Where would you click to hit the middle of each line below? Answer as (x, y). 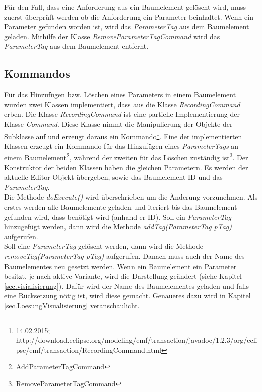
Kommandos (37, 73)
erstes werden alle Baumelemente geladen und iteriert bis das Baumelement (121, 207)
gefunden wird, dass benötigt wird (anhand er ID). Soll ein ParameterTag (118, 216)
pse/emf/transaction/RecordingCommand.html (89, 349)
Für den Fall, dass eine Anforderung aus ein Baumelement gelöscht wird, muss (125, 7)
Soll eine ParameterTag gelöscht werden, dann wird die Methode (104, 246)
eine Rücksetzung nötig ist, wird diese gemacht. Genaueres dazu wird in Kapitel (127, 296)
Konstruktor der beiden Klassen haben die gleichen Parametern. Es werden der (126, 167)
